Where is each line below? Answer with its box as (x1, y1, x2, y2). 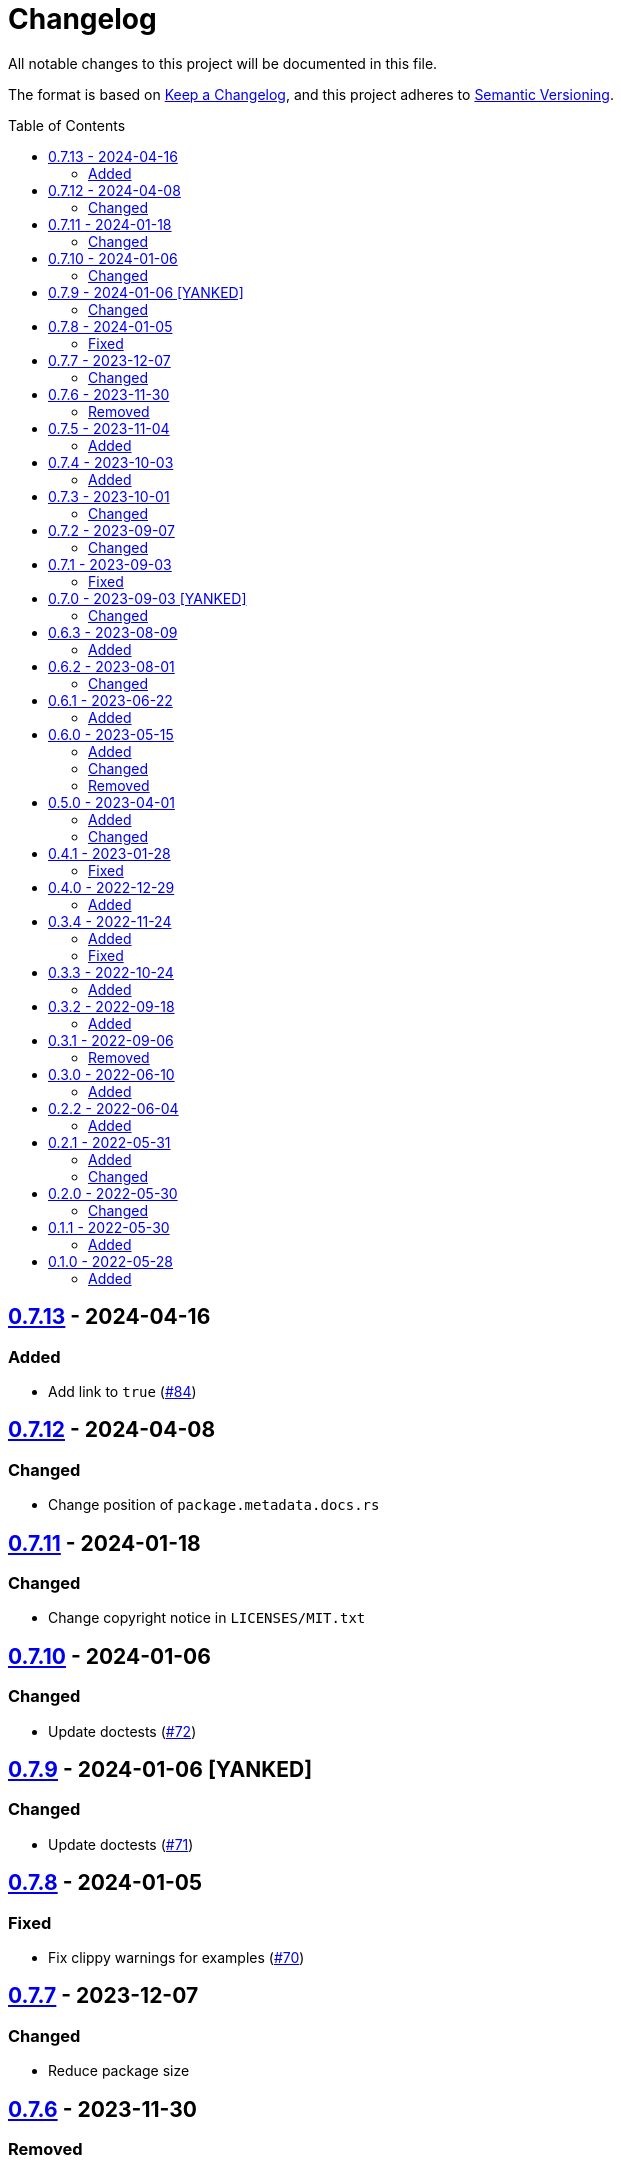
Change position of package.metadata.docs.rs (48, 1496, 380, 1514)
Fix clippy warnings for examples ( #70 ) (48, 1949, 305, 1967)
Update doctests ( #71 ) (48, 1835, 194, 1853)
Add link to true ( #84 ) (48, 1382, 197, 1400)
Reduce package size (48, 2062, 190, 2080)
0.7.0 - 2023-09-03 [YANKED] (48, 589, 247, 607)
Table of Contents (8, 116, 126, 134)
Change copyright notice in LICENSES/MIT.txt (48, 1609, 366, 1627)
